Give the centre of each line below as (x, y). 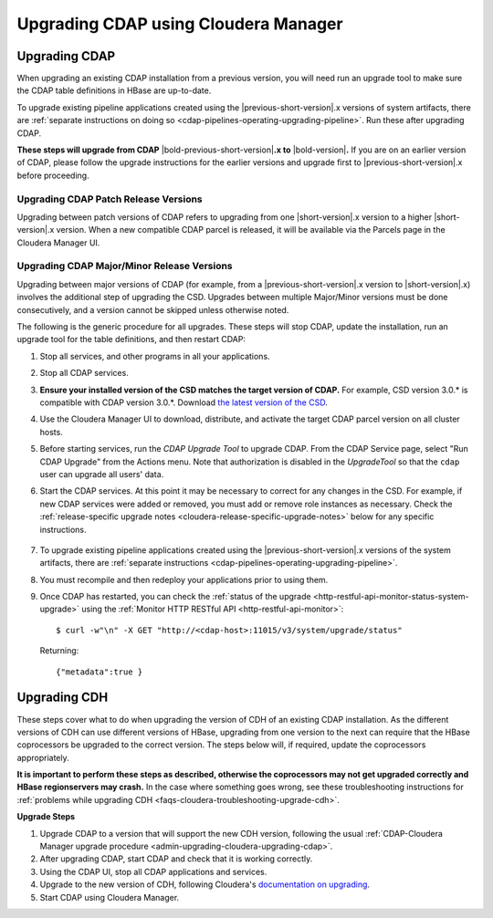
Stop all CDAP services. (84, 373)
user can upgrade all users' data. (102, 474)
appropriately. (43, 757)
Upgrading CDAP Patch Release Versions (110, 199)
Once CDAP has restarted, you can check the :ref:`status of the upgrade (175, 597)
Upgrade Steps (46, 817)
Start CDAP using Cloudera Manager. (110, 897)
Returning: (59, 651)
